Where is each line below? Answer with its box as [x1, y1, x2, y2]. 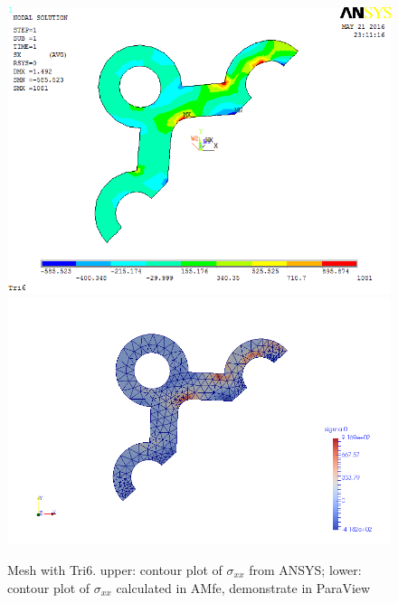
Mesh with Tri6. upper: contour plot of [7, 560, 223, 579]
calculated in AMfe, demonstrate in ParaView [116, 578, 371, 597]
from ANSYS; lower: [249, 560, 362, 579]
